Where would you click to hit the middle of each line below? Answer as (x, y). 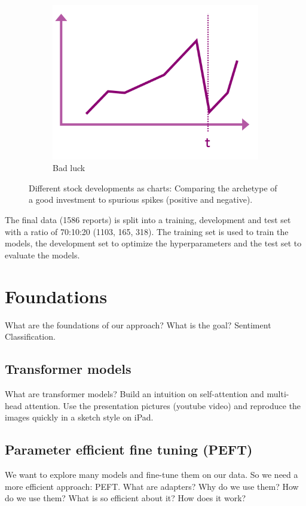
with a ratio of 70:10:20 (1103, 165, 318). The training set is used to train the (147, 231)
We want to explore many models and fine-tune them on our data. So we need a (152, 474)
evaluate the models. (42, 254)
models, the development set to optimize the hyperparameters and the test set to (153, 243)
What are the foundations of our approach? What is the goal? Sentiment (138, 324)
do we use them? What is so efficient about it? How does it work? (126, 498)
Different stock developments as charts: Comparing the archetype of (153, 188)
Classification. (30, 336)
